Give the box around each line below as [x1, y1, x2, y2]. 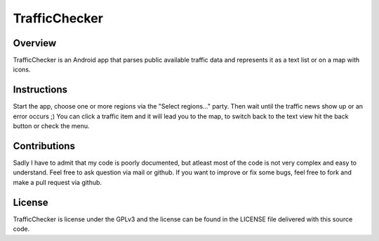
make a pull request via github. [13, 178, 102, 186]
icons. [13, 65, 31, 74]
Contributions [13, 140, 75, 152]
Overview [13, 37, 57, 49]
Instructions [13, 84, 68, 96]
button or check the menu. [13, 122, 91, 130]
